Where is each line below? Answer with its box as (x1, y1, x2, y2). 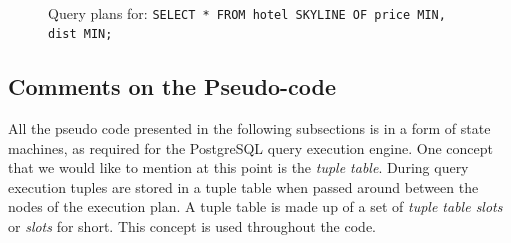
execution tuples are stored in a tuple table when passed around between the (8, 176, 479, 197)
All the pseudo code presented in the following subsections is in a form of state (8, 118, 491, 139)
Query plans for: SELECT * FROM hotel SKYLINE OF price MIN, (48, 2, 446, 23)
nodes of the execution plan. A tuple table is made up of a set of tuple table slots (8, 196, 503, 217)
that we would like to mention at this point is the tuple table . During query (8, 157, 469, 178)
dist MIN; (48, 27, 113, 42)
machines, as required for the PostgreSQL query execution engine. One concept (8, 137, 493, 158)
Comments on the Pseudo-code (8, 71, 337, 102)
